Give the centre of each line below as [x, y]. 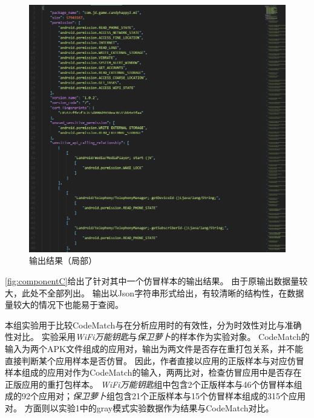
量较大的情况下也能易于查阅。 [64, 305]
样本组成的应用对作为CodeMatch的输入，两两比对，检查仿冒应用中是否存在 [153, 372]
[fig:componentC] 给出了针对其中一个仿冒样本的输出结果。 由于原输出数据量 [152, 280]
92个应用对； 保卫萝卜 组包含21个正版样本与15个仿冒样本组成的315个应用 [163, 396]
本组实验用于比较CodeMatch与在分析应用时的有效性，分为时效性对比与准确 [153, 325]
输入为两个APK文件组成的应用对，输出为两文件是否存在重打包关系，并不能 [154, 348]
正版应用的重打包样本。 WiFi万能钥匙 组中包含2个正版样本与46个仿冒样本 [149, 384]
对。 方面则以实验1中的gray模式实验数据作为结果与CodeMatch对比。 [139, 407]
